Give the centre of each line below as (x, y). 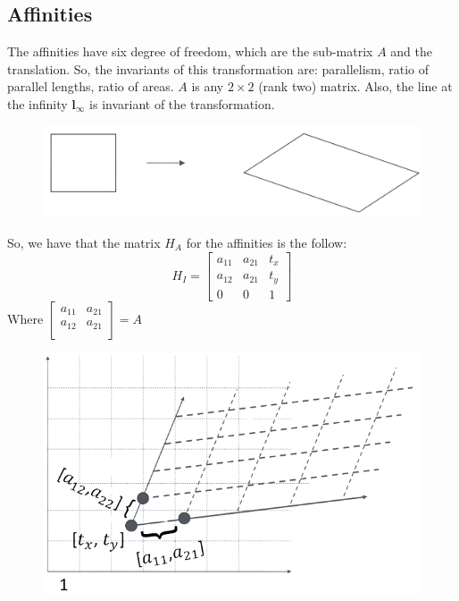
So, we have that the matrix (84, 243)
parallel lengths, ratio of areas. (91, 86)
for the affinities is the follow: (267, 243)
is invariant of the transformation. (182, 103)
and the (411, 51)
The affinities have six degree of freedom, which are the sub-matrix (190, 51)
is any (208, 86)
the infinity (38, 103)
